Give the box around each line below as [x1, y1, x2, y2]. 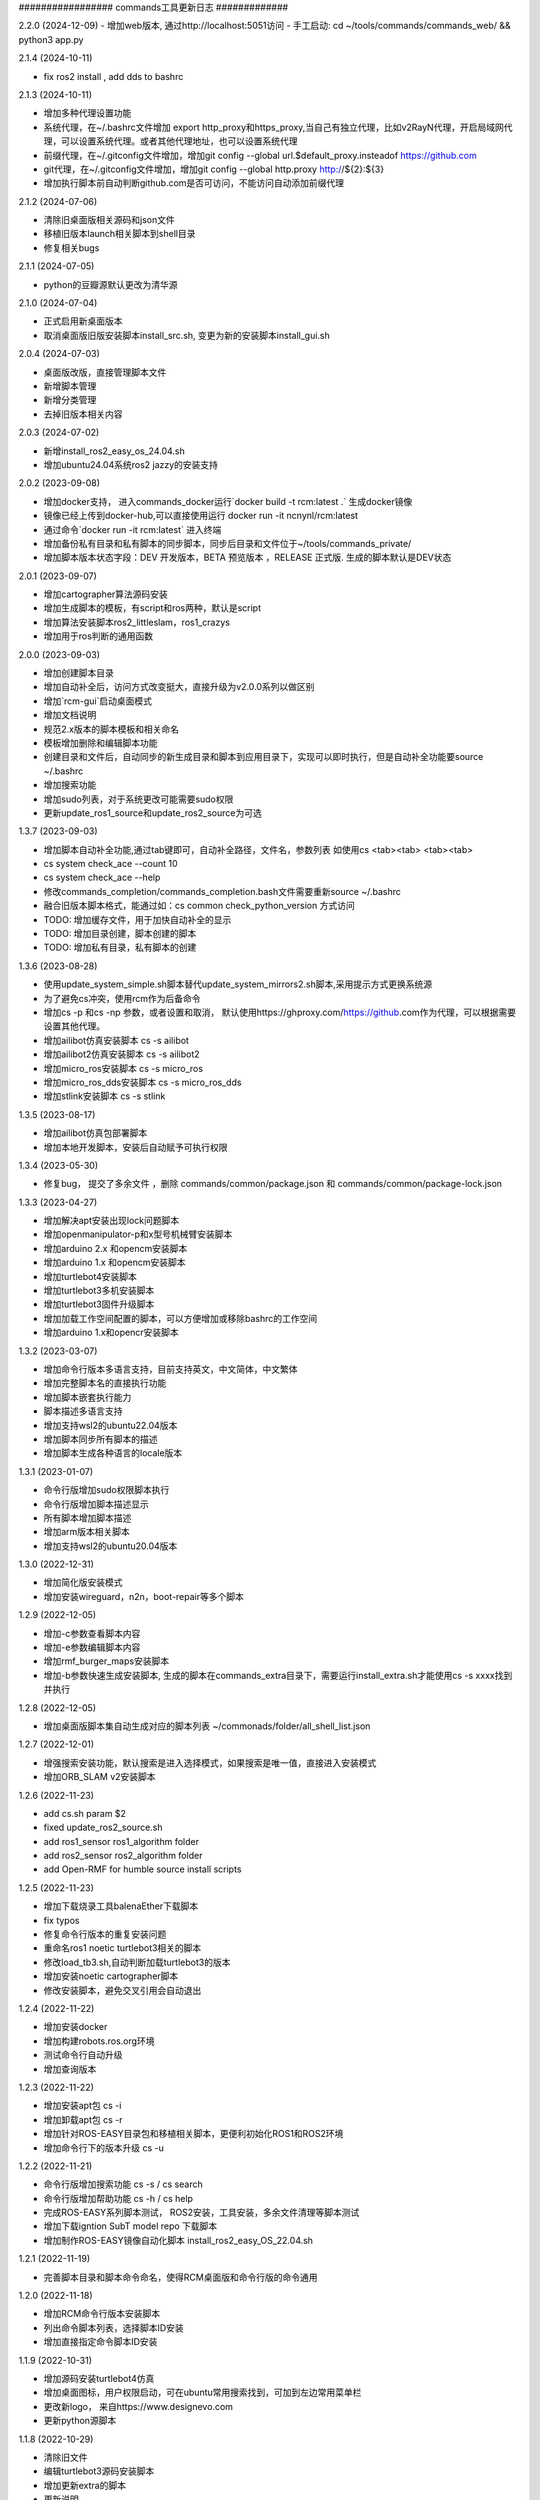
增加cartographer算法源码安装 [43, 588, 169, 600]
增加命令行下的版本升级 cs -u [43, 2141, 164, 2154]
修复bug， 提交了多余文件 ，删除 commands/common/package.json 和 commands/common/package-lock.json [43, 1178, 503, 1190]
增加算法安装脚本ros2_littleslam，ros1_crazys [43, 616, 230, 628]
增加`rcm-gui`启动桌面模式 [43, 695, 153, 707]
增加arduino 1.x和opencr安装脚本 [43, 1326, 179, 1339]
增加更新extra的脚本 [43, 2479, 127, 2491]
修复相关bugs [43, 241, 100, 254]
